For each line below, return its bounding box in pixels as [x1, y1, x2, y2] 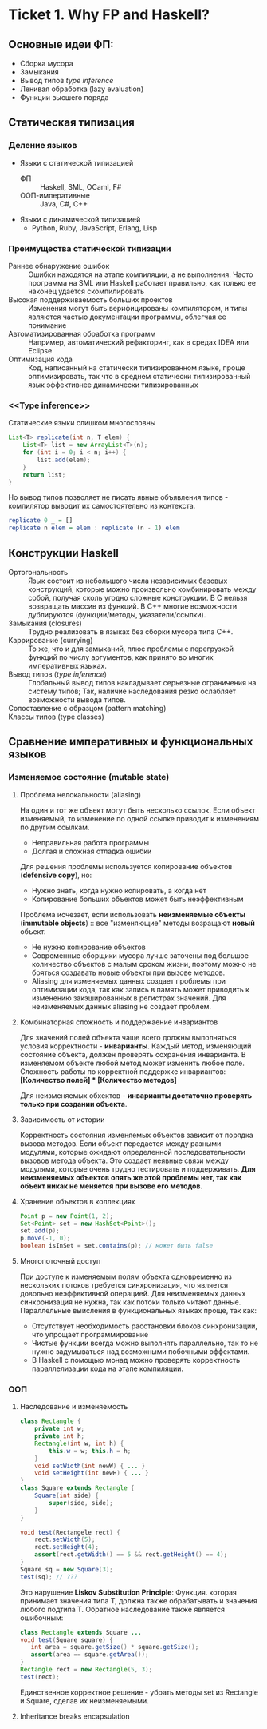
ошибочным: [19, 1613, 64, 1623]
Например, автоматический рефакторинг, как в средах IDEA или [28, 337, 249, 347]
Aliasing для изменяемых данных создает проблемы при [31, 976, 226, 985]
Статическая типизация [8, 116, 135, 130]
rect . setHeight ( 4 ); [34, 1543, 100, 1551]
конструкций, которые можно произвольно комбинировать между [28, 584, 257, 593]
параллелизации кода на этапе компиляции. [31, 1364, 184, 1373]
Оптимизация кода [8, 354, 73, 364]
